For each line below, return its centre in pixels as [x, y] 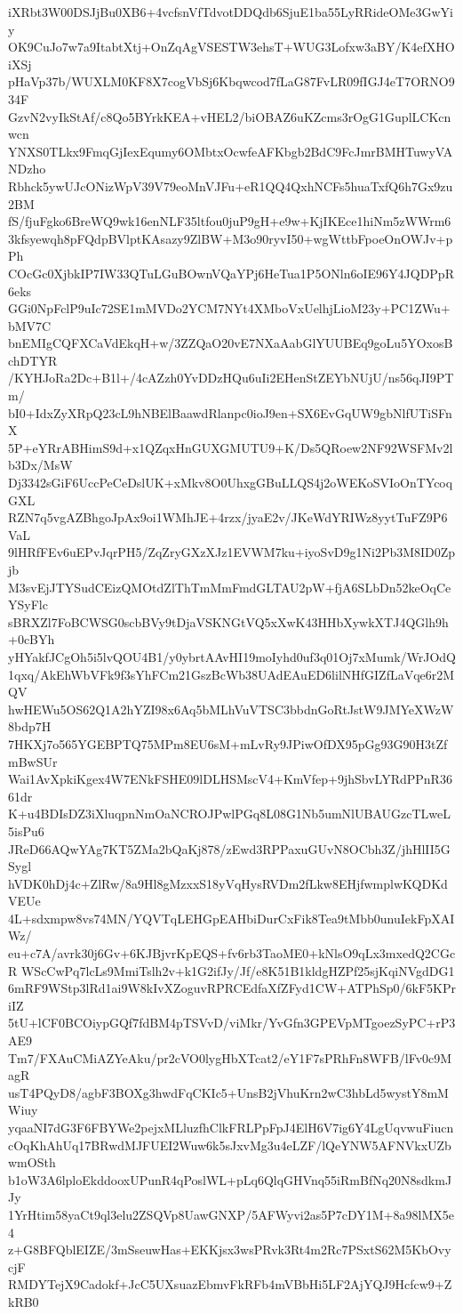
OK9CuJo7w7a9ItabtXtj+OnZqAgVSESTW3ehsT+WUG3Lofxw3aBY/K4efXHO [231, 47]
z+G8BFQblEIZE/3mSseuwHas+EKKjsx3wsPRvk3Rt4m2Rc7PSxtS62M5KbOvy [230, 1250]
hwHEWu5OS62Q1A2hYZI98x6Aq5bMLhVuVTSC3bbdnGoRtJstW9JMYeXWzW [231, 709]
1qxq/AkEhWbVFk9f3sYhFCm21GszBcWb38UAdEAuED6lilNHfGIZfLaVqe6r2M [231, 674]
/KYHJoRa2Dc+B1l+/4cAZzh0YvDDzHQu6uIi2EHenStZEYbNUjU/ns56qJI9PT [231, 378]
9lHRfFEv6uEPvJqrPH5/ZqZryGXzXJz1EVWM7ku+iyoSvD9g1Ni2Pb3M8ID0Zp [232, 552]
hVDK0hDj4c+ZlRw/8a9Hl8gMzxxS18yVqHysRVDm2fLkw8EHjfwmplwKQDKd [228, 883]
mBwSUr [33, 761]
